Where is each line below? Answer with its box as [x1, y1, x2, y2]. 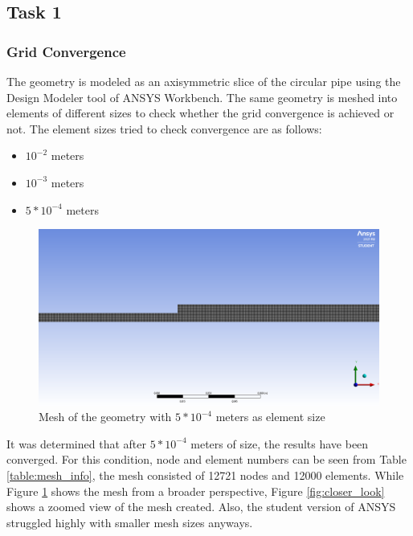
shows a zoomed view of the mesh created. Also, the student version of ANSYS [6, 498, 396, 515]
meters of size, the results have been [190, 435, 369, 452]
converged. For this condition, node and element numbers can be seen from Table [6, 451, 407, 468]
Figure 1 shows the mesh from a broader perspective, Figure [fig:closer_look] [6, 482, 385, 499]
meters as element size [215, 408, 325, 425]
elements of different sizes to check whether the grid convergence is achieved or [6, 104, 395, 121]
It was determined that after [6, 435, 146, 452]
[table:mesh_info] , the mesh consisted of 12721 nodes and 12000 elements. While [6, 466, 404, 483]
